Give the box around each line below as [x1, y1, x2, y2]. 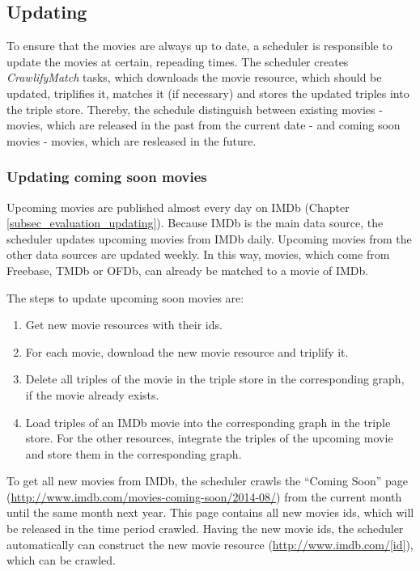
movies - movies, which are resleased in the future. [6, 132, 257, 149]
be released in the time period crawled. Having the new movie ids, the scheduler [6, 520, 404, 537]
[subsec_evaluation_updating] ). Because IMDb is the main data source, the [6, 214, 384, 231]
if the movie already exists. [25, 386, 159, 403]
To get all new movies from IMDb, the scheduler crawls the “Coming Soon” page [6, 472, 408, 489]
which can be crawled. [6, 552, 116, 569]
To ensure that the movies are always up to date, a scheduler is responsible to [6, 37, 392, 54]
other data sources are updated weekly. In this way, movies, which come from [6, 246, 390, 263]
